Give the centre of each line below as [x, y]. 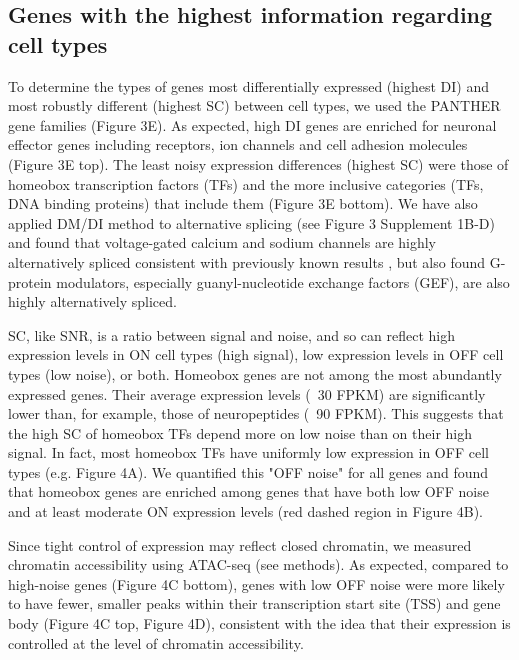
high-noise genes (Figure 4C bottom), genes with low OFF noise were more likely [256, 583]
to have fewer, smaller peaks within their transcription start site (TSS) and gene [254, 603]
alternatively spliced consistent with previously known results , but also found [247, 261]
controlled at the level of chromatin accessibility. [156, 642]
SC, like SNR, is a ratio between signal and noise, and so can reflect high [232, 334]
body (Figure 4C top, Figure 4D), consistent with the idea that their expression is [259, 623]
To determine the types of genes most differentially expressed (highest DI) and [249, 85]
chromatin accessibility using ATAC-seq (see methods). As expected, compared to [258, 564]
